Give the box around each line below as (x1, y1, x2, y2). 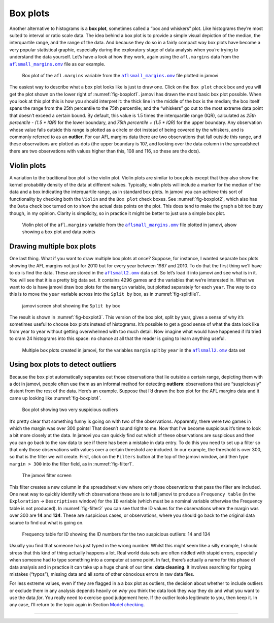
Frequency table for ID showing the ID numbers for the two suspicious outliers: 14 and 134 (22, 531, 211, 537)
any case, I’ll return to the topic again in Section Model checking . (9, 602, 145, 608)
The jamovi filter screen (22, 473, 72, 479)
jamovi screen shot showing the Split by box (22, 302, 120, 308)
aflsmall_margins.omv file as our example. (9, 61, 106, 67)
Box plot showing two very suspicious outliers (22, 407, 118, 413)
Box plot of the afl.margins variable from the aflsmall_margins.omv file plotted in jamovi (22, 72, 219, 78)
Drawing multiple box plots (9, 242, 96, 251)
